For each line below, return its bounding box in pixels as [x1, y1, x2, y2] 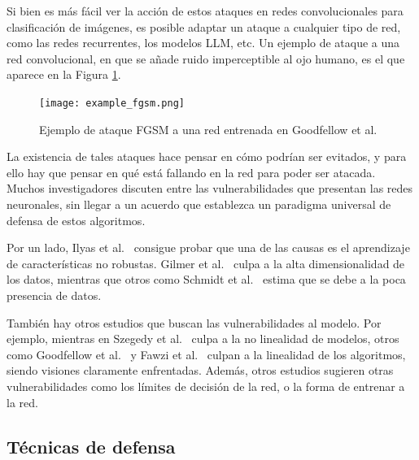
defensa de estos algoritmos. [7, 211, 146, 228]
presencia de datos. [7, 286, 102, 303]
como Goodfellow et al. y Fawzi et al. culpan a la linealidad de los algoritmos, [7, 345, 406, 362]
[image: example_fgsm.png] [39, 97, 185, 109]
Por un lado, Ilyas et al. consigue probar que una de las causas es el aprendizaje [7, 239, 410, 256]
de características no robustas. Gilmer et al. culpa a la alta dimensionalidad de [7, 254, 405, 271]
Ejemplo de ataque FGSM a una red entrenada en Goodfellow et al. [39, 120, 378, 137]
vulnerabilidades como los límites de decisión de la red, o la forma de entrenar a [7, 377, 405, 394]
